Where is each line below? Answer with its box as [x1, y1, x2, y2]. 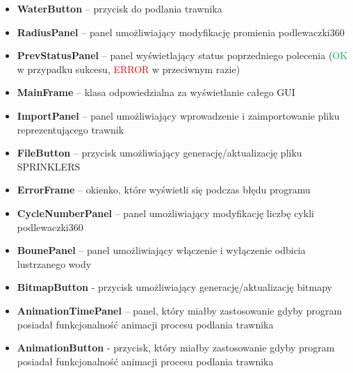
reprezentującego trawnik [17, 122, 124, 136]
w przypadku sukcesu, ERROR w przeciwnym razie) [17, 61, 240, 76]
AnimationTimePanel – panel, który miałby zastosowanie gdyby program [17, 303, 343, 317]
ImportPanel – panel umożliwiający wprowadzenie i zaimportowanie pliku [17, 108, 340, 122]
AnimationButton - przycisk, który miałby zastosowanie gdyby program [17, 340, 335, 355]
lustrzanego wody [17, 256, 92, 271]
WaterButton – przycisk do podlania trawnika [17, 1, 222, 15]
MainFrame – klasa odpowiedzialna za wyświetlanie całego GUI [17, 85, 295, 100]
